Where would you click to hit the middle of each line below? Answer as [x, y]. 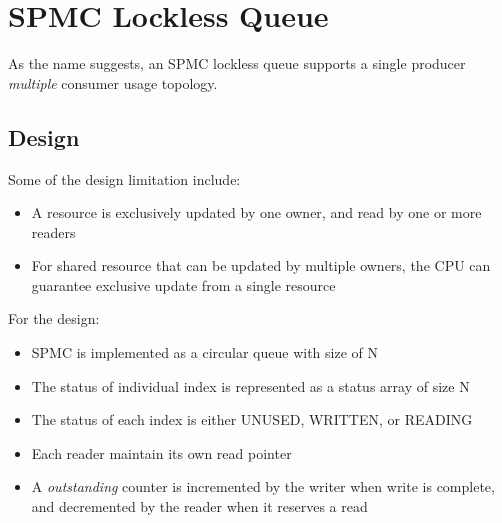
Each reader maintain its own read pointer [161, 452]
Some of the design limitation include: [124, 178]
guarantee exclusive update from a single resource [183, 284]
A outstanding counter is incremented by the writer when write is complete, [263, 486]
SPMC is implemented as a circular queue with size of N [204, 352]
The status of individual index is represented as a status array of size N [250, 385]
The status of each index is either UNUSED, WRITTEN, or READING [252, 419]
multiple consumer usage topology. [113, 82]
